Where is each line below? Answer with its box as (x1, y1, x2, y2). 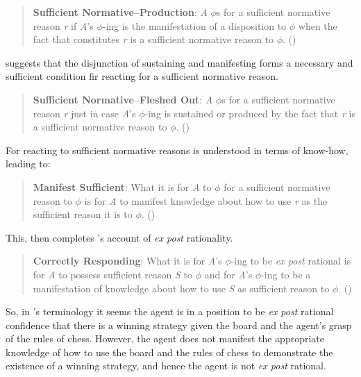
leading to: (6, 156, 51, 171)
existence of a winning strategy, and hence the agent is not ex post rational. (6, 358, 326, 373)
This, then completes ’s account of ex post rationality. (6, 230, 233, 244)
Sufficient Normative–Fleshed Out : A (33, 92, 213, 106)
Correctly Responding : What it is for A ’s (33, 253, 222, 268)
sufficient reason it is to (33, 207, 133, 221)
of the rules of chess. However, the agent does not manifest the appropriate (6, 331, 325, 346)
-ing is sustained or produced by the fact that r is (144, 106, 355, 120)
